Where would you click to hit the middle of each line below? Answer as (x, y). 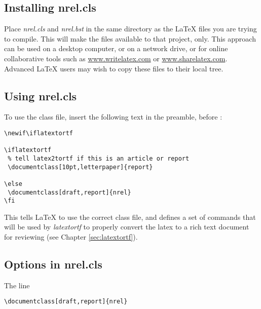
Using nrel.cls (41, 95)
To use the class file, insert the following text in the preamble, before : (113, 117)
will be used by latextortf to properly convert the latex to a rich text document (127, 227)
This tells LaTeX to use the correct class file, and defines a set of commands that (130, 217)
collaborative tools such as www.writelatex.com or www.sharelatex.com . (116, 58)
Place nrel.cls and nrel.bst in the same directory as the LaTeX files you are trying (130, 29)
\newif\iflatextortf (39, 133)
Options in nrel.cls (53, 264)
